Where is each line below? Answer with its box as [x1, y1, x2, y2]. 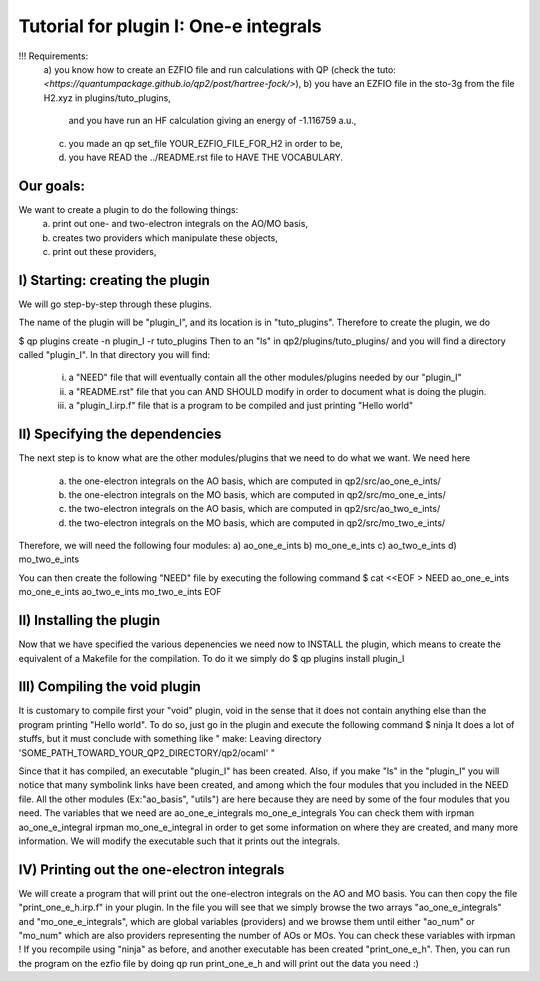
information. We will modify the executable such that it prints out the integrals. [18, 835, 340, 847]
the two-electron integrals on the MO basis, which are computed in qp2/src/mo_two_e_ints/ [68, 516, 446, 529]
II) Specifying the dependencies [18, 426, 222, 443]
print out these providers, [52, 245, 157, 257]
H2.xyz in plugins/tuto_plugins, [43, 91, 172, 104]
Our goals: [18, 177, 85, 194]
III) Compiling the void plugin [18, 678, 202, 695]
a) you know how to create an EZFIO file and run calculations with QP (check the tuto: [43, 63, 397, 75]
